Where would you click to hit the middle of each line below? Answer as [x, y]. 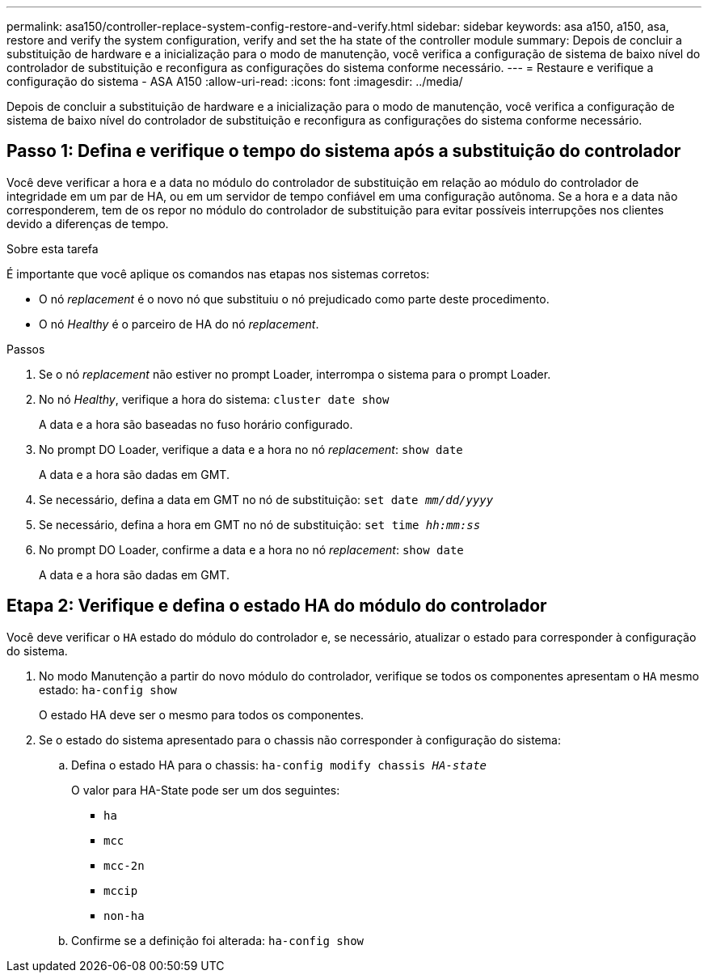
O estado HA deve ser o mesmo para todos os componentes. [202, 714]
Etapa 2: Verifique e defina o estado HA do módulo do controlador [277, 606]
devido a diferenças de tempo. [88, 223]
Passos [26, 349]
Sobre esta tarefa [53, 248]
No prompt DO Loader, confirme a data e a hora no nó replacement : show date [251, 549]
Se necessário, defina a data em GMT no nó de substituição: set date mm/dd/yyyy [266, 499]
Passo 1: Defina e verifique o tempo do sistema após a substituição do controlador [344, 151]
